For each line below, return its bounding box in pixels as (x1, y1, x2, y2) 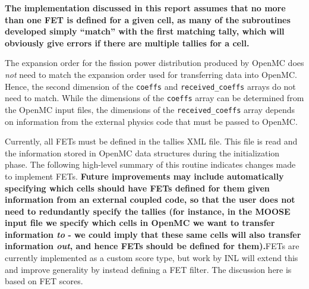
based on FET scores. (5, 275, 83, 287)
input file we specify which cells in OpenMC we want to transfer (5, 216, 275, 229)
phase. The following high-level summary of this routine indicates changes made (5, 158, 296, 171)
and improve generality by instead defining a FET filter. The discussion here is (5, 263, 292, 275)
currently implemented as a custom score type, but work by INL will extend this (5, 252, 298, 264)
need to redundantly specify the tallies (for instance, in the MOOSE (5, 205, 291, 217)
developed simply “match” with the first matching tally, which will (5, 25, 285, 37)
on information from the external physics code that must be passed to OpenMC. (5, 115, 298, 127)
